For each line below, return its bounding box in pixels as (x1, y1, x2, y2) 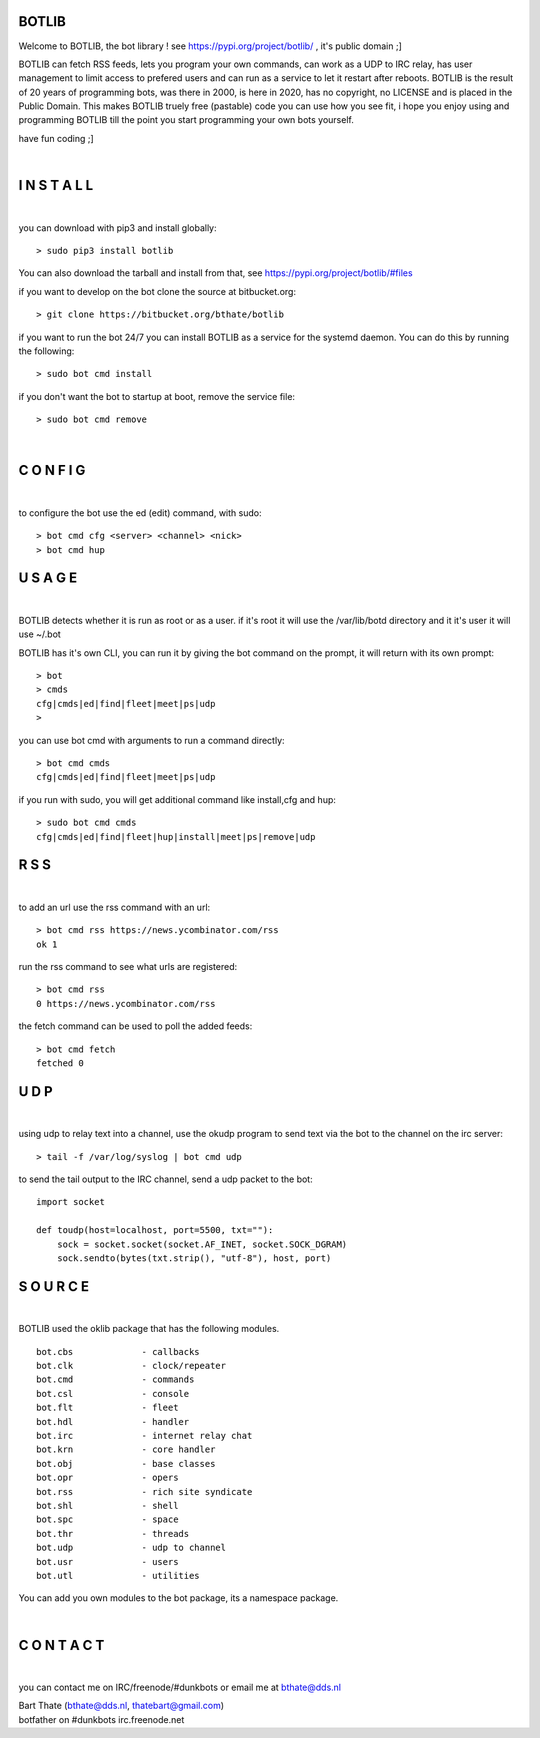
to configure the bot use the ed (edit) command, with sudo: (18, 506, 262, 519)
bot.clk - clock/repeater (36, 1360, 227, 1372)
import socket (36, 1196, 105, 1208)
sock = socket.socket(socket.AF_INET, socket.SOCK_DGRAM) (56, 1238, 348, 1250)
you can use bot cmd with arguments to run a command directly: (18, 734, 285, 746)
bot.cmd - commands (36, 1374, 195, 1385)
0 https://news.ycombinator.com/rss (36, 998, 216, 1009)
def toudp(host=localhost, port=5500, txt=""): (36, 1225, 274, 1236)
